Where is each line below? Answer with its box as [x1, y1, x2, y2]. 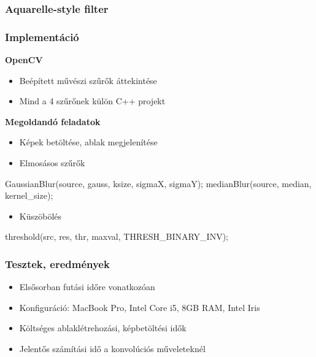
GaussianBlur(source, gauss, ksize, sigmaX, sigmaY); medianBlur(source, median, [5, 177, 312, 190]
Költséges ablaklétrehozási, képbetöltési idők [19, 321, 187, 334]
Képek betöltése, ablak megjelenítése [19, 136, 158, 148]
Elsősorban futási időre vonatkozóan [19, 280, 155, 293]
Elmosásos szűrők [19, 156, 85, 169]
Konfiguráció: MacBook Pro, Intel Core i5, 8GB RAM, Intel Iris [19, 301, 260, 313]
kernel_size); [5, 189, 53, 202]
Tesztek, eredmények [5, 256, 110, 271]
